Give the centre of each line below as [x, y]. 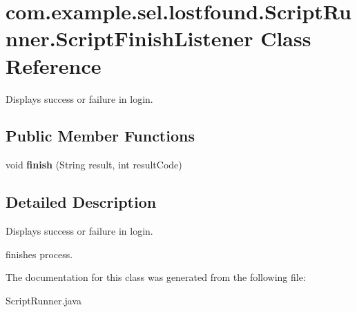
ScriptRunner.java [44, 300]
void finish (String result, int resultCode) [94, 165]
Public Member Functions [100, 136]
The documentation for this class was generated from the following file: [156, 277]
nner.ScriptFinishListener [129, 38]
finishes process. [39, 254]
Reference [54, 65]
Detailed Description [81, 202]
